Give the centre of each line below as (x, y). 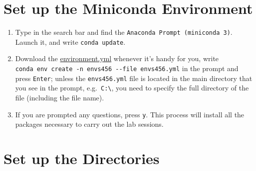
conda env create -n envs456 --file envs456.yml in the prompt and (127, 68)
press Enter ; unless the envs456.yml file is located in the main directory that (134, 78)
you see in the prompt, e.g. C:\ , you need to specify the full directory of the (132, 88)
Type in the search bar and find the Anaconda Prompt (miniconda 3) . (124, 32)
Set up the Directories (82, 158)
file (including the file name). (60, 97)
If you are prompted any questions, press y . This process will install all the (130, 114)
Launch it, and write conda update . (70, 42)
